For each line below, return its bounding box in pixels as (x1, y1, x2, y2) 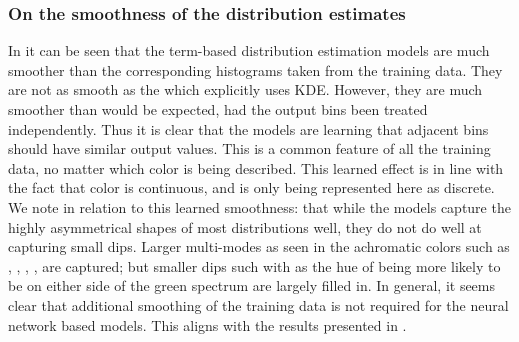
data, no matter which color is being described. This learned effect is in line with (8, 157, 504, 178)
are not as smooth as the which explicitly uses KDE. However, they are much (8, 79, 483, 100)
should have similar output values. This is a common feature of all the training (8, 138, 491, 159)
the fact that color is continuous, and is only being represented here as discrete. (8, 177, 495, 198)
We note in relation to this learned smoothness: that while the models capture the (8, 196, 511, 217)
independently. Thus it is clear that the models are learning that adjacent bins (8, 118, 489, 139)
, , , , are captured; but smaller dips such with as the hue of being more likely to (8, 255, 501, 276)
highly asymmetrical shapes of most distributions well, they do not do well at (8, 216, 482, 237)
